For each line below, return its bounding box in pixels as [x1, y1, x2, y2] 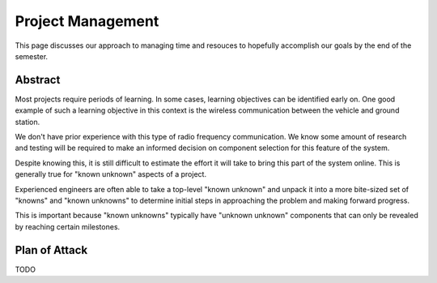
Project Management [15, 12, 159, 30]
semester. [15, 51, 49, 61]
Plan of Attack [15, 243, 88, 257]
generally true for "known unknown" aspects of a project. [15, 169, 206, 179]
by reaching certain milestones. [15, 221, 121, 231]
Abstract [15, 73, 61, 87]
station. [15, 117, 40, 126]
